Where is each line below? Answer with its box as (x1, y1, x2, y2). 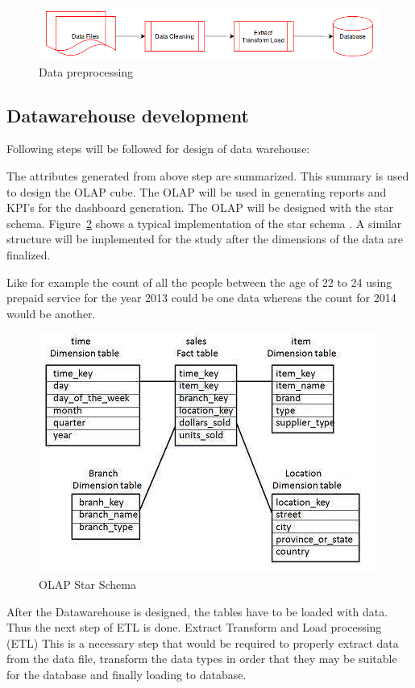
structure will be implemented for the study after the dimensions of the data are (6, 230, 404, 247)
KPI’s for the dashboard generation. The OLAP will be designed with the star (6, 199, 394, 216)
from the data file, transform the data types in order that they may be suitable (6, 650, 397, 667)
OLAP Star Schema (39, 575, 136, 592)
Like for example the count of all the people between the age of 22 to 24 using (6, 273, 392, 290)
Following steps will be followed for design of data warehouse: (6, 140, 310, 157)
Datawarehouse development (6, 102, 249, 127)
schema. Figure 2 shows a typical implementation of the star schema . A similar (6, 214, 402, 231)
